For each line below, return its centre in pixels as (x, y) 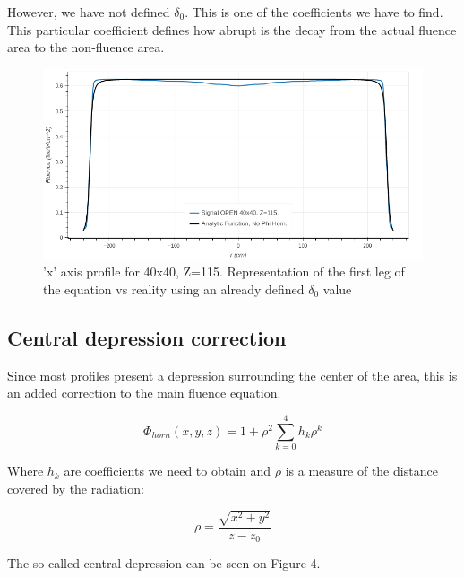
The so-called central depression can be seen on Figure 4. (164, 563)
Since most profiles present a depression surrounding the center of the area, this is (232, 375)
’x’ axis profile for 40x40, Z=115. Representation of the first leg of (224, 271)
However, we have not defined (89, 12)
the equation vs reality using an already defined (174, 289)
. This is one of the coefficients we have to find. (314, 12)
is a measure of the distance (361, 471)
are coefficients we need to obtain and (168, 471)
